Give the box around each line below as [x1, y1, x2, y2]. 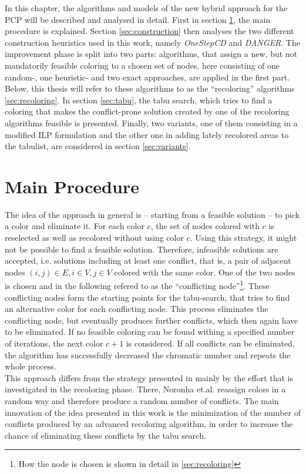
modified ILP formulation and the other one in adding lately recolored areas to [5, 128, 289, 140]
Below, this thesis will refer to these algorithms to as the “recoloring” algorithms [5, 82, 295, 95]
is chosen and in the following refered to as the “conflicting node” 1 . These [5, 278, 270, 292]
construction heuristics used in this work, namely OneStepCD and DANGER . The [5, 36, 300, 48]
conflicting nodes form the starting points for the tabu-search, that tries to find [5, 291, 290, 303]
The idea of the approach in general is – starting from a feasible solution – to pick [5, 208, 300, 220]
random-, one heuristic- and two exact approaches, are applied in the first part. [5, 70, 290, 83]
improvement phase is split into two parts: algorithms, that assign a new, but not [5, 48, 298, 60]
